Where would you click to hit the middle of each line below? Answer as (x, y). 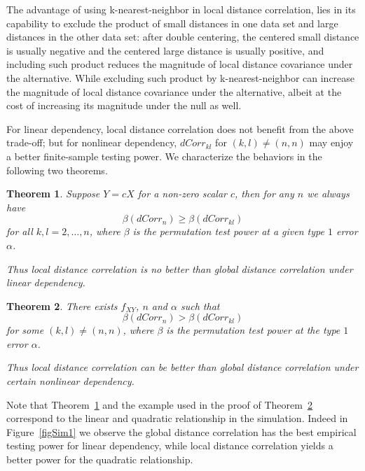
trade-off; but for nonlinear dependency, (92, 142)
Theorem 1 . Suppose (53, 194)
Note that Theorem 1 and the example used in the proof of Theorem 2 (159, 404)
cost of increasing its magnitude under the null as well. (124, 105)
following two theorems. (57, 170)
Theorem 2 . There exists (62, 305)
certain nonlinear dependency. (70, 381)
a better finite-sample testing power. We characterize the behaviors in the (164, 156)
